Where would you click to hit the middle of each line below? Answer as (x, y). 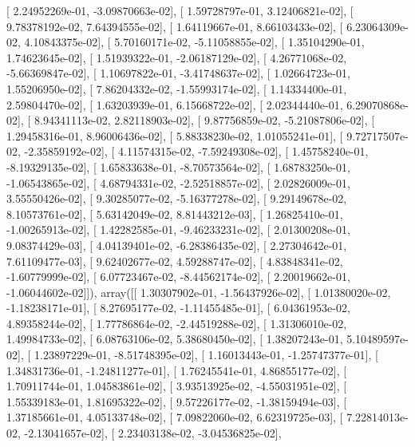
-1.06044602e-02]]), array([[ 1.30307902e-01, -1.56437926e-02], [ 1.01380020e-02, (199, 292)
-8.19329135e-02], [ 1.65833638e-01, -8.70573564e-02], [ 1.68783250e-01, (178, 166)
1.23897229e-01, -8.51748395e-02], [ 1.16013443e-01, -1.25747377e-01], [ (206, 355)
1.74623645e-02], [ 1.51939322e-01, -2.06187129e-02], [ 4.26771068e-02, (177, 57)
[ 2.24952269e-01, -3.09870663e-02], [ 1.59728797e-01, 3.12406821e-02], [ (180, 10)
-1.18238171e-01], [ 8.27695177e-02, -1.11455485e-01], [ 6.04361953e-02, (178, 308)
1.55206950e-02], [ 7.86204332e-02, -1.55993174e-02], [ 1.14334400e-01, (177, 88)
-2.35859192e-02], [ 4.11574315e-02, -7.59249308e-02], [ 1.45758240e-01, (196, 151)
